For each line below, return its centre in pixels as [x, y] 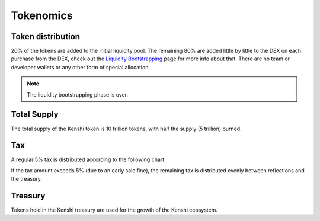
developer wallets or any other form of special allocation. [81, 67]
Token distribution [45, 36]
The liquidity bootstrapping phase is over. [78, 94]
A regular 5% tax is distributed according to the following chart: [88, 159]
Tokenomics [42, 15]
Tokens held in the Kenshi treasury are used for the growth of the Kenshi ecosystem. [114, 210]
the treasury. [27, 179]
